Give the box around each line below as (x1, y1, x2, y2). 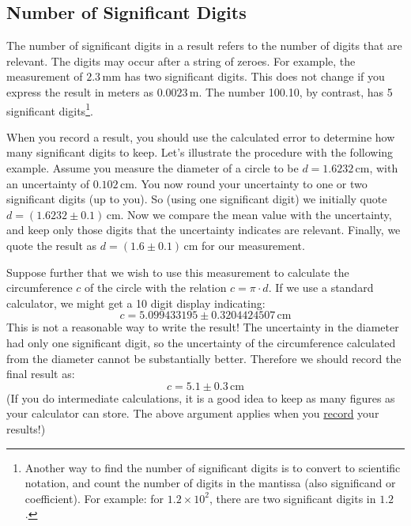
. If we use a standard (268, 279, 374, 296)
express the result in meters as (6, 83, 153, 100)
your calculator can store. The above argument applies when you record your (6, 405, 379, 422)
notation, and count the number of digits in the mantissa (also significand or (25, 475, 396, 491)
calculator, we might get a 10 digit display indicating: (6, 294, 266, 311)
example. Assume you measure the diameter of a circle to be (6, 160, 299, 176)
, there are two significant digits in (209, 490, 376, 506)
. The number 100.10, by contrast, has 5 (198, 83, 393, 100)
